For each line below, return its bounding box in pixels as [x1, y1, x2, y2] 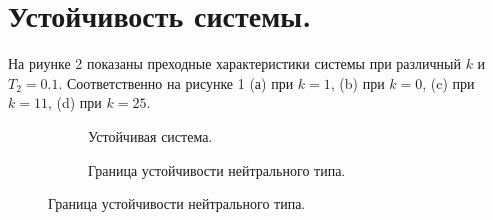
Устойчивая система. [88, 125, 213, 146]
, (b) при [330, 72, 385, 93]
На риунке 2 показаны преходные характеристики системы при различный [8, 53, 461, 74]
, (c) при [422, 72, 475, 93]
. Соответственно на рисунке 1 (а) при [58, 72, 294, 93]
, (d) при [47, 92, 102, 113]
